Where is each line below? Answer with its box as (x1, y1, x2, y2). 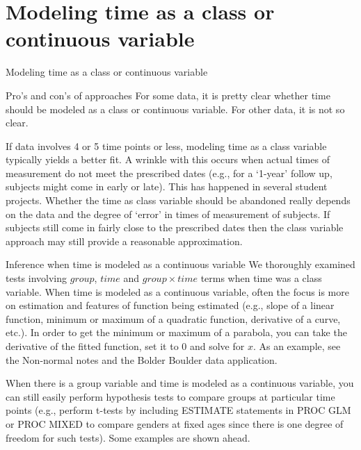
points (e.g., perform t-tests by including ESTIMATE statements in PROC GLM (6, 403, 351, 417)
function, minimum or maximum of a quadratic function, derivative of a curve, (6, 311, 341, 326)
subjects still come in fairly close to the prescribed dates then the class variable (6, 220, 344, 235)
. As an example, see (252, 339, 341, 353)
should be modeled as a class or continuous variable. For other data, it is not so (6, 101, 345, 116)
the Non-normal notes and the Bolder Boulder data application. (6, 352, 278, 367)
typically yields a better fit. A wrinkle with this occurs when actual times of (6, 152, 330, 167)
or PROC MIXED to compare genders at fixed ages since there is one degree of (6, 416, 344, 431)
